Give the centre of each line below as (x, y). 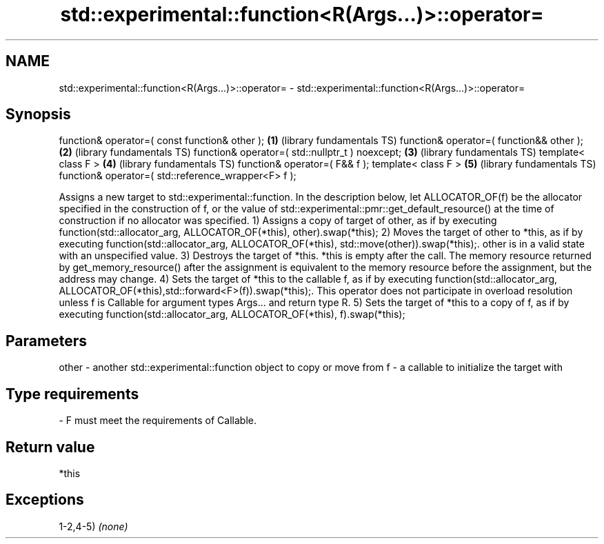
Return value (50, 447)
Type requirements (72, 394)
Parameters (46, 341)
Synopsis (38, 114)
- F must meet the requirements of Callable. (158, 421)
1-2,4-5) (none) (93, 526)
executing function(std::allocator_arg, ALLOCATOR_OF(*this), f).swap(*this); (232, 314)
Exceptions (45, 500)
